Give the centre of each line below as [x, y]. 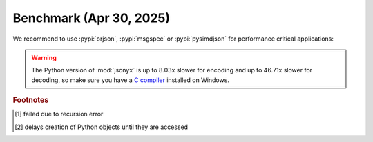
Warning [44, 57]
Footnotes [31, 100]
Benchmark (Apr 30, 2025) [92, 18]
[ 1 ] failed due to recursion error [59, 114]
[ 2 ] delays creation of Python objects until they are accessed [102, 127]
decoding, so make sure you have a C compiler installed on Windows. [130, 80]
